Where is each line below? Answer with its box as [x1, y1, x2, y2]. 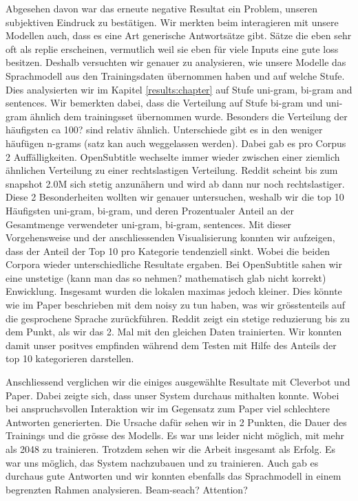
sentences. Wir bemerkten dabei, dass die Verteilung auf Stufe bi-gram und [6, 96, 323, 110]
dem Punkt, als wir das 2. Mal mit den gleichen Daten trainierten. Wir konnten [6, 324, 342, 339]
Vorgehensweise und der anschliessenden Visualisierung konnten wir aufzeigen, [6, 230, 335, 245]
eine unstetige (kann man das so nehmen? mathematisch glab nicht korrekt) [6, 270, 326, 285]
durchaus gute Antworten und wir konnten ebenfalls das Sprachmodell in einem [6, 469, 341, 483]
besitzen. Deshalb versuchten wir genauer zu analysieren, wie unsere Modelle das [6, 55, 346, 69]
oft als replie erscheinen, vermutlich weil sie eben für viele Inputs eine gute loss [6, 41, 339, 56]
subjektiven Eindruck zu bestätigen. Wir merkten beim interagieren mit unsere [6, 14, 339, 29]
